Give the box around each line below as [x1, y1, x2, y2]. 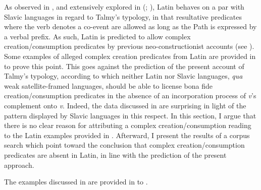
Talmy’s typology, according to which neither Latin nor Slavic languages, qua [4, 71, 243, 81]
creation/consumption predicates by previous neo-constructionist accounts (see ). [4, 41, 254, 51]
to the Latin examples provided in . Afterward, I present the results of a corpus [4, 130, 250, 140]
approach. [4, 159, 34, 170]
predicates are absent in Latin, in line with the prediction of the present [4, 149, 227, 160]
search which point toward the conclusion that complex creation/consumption [4, 140, 245, 150]
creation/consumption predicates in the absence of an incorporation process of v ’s [4, 90, 256, 101]
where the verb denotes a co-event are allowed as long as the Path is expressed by [4, 21, 257, 32]
